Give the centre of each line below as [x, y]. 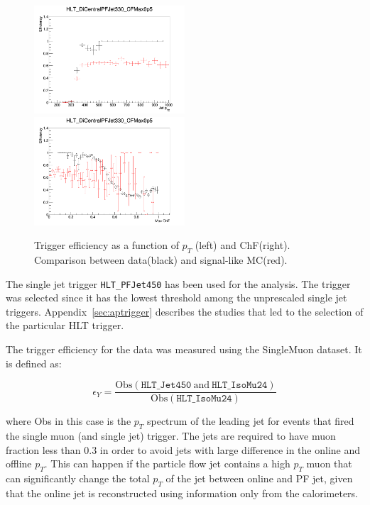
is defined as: [34, 363]
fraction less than [43, 449]
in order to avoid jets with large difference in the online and [230, 449]
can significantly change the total [78, 478]
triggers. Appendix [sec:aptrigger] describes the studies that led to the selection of [185, 311]
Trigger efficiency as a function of [107, 245]
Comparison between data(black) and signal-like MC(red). [161, 259]
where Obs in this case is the [69, 421]
